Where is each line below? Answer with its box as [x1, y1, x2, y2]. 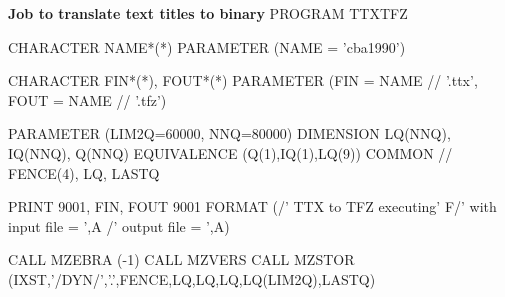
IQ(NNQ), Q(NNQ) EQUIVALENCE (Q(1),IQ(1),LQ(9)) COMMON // [8, 142, 453, 163]
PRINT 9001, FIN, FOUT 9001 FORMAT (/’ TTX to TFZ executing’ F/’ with [8, 196, 497, 217]
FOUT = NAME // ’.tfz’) [8, 89, 167, 110]
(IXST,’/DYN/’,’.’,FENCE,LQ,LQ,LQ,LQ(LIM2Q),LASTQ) [8, 268, 376, 289]
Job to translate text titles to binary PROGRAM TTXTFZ [8, 3, 408, 23]
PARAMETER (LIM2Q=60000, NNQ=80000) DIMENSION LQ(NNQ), [8, 123, 451, 144]
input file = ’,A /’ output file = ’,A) [8, 215, 230, 236]
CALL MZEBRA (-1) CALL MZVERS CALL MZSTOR [8, 249, 355, 270]
